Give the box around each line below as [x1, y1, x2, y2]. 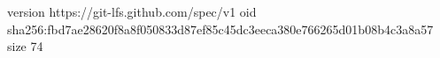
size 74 [7, 37, 43, 55]
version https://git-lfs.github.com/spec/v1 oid [7, 3, 257, 20]
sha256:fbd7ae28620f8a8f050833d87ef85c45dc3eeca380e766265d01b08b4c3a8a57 [7, 19, 434, 38]
